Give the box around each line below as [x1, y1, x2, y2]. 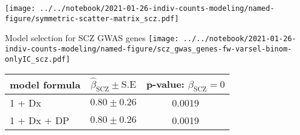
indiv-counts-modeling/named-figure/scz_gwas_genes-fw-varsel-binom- [5, 44, 292, 53]
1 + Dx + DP [10, 113, 70, 128]
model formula [10, 77, 81, 91]
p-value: [146, 77, 185, 91]
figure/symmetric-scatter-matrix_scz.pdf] [5, 14, 179, 23]
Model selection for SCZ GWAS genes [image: [5, 31, 179, 44]
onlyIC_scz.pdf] [5, 54, 70, 64]
